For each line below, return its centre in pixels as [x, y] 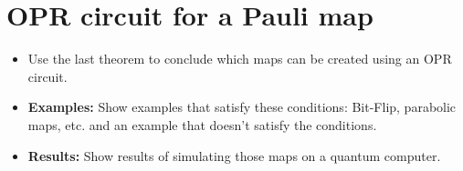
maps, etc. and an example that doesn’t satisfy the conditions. [202, 124]
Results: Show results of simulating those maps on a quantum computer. [234, 155]
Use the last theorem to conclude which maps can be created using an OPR [240, 59]
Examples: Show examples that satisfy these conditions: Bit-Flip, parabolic [242, 107]
